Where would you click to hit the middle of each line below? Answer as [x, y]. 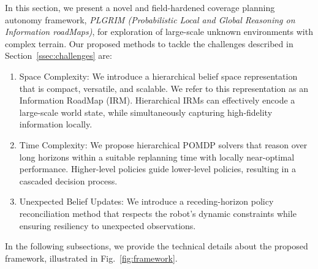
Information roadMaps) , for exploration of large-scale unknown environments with [159, 32]
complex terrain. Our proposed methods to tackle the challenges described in [149, 43]
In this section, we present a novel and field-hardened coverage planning [140, 7]
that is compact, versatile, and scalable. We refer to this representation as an [164, 88]
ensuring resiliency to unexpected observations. [108, 225]
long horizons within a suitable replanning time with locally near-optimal [157, 157]
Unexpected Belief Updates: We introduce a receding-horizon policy [146, 201]
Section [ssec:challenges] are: [59, 55]
